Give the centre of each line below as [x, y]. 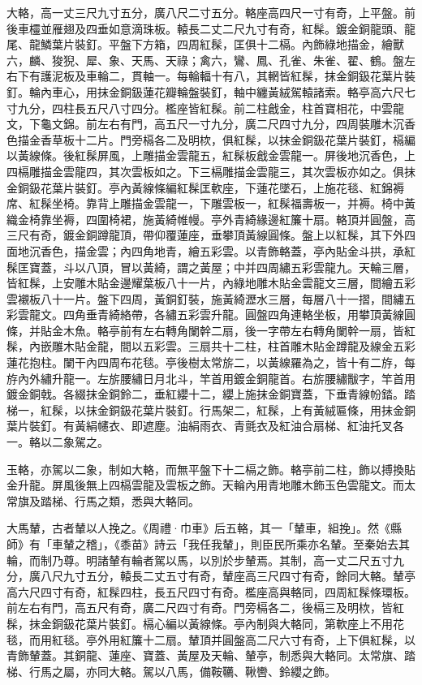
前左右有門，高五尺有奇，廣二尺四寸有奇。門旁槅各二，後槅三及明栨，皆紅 [205, 607]
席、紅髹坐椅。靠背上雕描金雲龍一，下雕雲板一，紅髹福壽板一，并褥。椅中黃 [211, 203]
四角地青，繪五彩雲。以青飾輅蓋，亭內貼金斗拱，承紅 [273, 250]
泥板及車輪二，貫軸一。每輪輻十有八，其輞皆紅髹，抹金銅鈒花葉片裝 [233, 76]
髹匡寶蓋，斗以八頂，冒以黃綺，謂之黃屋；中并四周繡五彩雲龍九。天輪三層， [211, 267]
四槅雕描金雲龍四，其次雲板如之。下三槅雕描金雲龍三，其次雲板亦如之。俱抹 [211, 171]
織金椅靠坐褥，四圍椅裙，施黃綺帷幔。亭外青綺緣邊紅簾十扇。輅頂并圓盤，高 [211, 219]
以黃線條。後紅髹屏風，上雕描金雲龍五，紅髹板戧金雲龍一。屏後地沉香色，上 [211, 155]
